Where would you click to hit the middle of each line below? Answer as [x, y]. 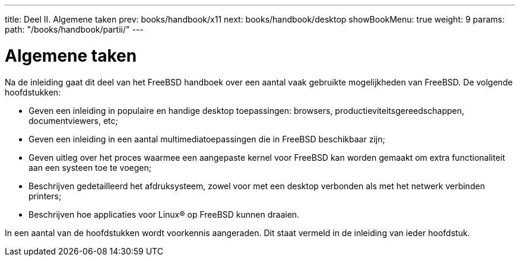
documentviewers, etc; [73, 120]
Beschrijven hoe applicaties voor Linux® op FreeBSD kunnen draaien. [164, 214]
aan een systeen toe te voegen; [90, 167]
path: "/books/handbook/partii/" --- [74, 29]
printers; [45, 196]
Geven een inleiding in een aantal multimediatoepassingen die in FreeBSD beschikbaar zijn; [207, 139]
